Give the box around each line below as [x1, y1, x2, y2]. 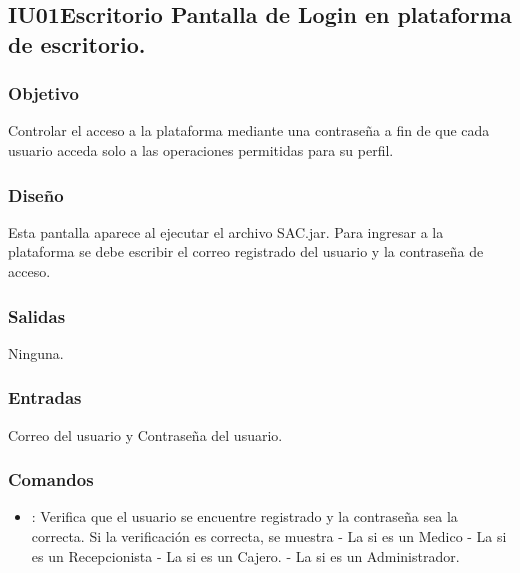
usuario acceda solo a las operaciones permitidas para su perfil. [8, 139, 394, 160]
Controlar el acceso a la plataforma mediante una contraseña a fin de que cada [8, 120, 490, 141]
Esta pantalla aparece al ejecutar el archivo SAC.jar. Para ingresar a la [8, 221, 444, 242]
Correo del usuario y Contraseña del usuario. [8, 424, 283, 445]
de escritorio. [8, 28, 146, 59]
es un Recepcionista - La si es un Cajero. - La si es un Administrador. [31, 545, 460, 566]
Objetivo [8, 81, 79, 106]
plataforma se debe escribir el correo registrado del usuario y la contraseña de [8, 241, 484, 262]
